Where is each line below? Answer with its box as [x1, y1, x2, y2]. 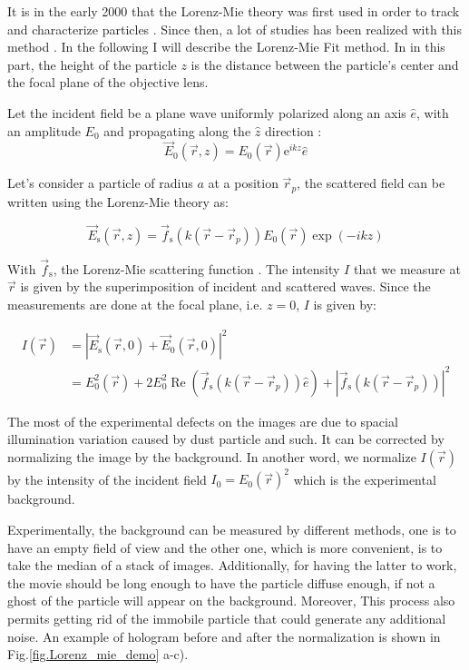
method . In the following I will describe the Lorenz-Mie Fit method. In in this [7, 37, 445, 56]
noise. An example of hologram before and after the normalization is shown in [7, 626, 441, 645]
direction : [264, 121, 322, 140]
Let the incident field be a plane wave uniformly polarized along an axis [7, 103, 406, 122]
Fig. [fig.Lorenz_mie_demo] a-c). [7, 645, 189, 664]
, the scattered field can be [297, 173, 445, 192]
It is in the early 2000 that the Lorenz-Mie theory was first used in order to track [7, 2, 460, 20]
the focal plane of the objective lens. [7, 73, 209, 92]
